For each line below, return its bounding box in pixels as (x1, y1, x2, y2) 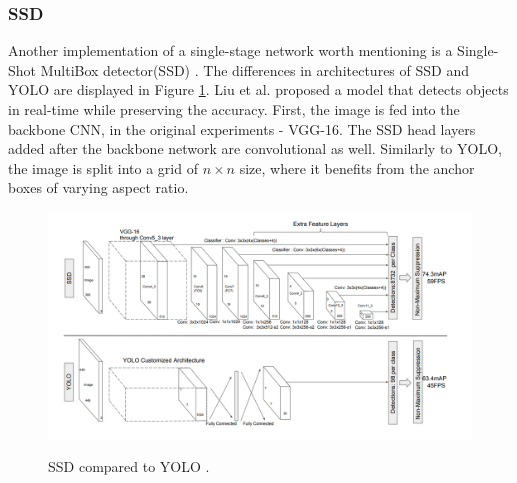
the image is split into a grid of (8, 157, 198, 178)
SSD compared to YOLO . (48, 456, 210, 477)
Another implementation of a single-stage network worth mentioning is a (8, 40, 453, 61)
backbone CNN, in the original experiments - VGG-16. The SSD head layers (8, 118, 476, 139)
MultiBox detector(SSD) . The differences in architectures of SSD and (40, 59, 469, 80)
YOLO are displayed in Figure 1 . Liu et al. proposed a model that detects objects (8, 79, 509, 100)
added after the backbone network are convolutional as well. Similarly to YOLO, (8, 138, 502, 159)
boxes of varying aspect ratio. (8, 177, 189, 198)
